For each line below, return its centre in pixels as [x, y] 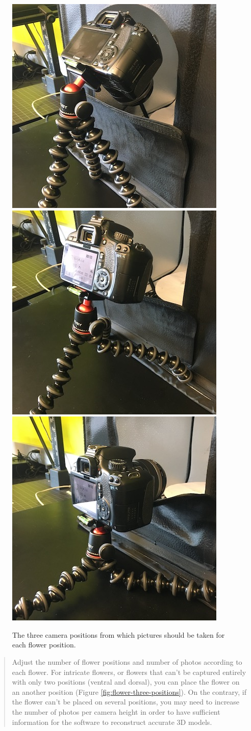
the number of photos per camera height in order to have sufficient [116, 711]
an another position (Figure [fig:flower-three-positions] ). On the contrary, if [129, 691]
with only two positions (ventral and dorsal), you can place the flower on [126, 682]
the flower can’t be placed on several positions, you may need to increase [126, 702]
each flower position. [44, 645]
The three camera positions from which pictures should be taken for [119, 634]
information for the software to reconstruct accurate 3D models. [112, 722]
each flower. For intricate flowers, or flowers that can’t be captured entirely [129, 672]
